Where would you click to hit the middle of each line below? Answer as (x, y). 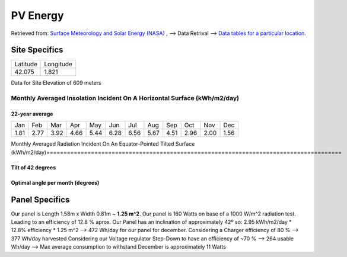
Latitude (26, 64)
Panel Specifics (40, 199)
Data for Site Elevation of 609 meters (56, 83)
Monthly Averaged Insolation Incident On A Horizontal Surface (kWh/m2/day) (125, 98)
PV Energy (38, 15)
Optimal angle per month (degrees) (55, 182)
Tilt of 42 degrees (34, 167)
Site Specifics (37, 50)
